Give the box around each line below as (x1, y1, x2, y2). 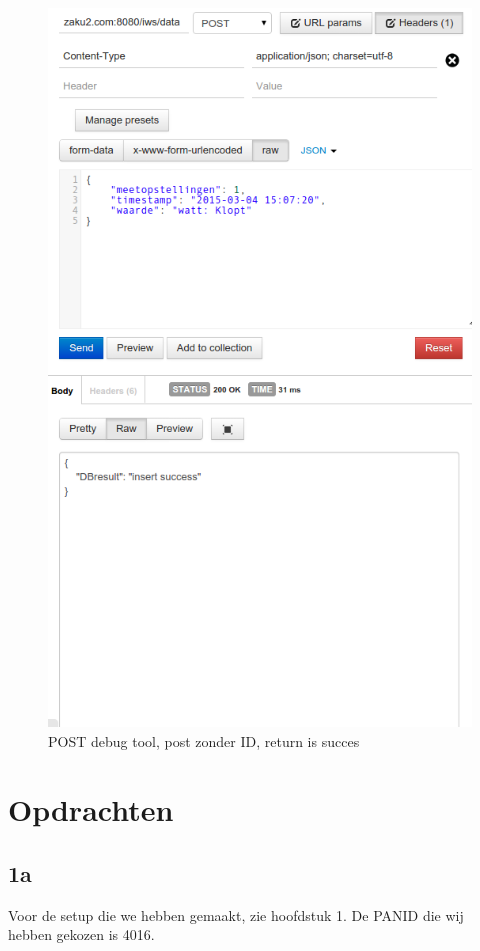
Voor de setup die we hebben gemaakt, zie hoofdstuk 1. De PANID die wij (8, 904, 464, 925)
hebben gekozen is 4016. (8, 924, 155, 945)
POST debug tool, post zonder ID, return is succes (48, 730, 360, 751)
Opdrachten (8, 789, 174, 830)
